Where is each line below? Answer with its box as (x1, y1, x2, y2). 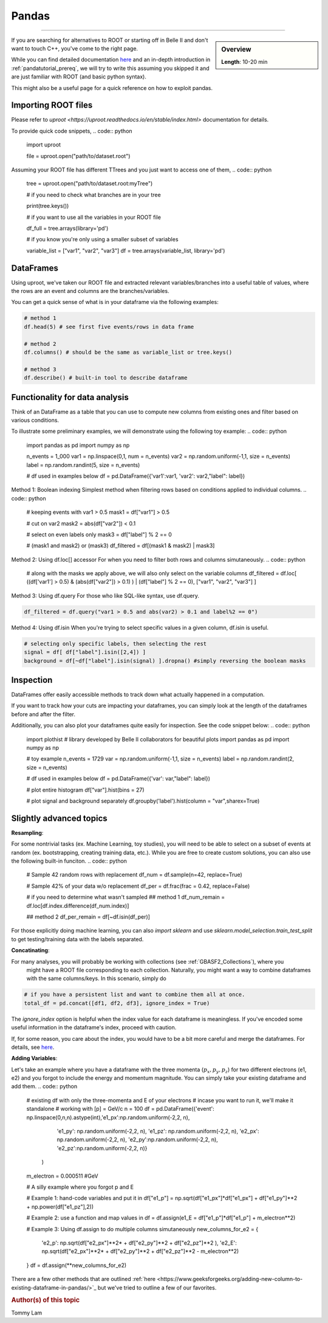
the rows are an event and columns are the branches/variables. (11, 288, 169, 294)
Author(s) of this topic (11, 1296, 80, 1304)
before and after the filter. (11, 710, 76, 717)
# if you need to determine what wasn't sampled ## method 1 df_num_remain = (26, 894, 225, 901)
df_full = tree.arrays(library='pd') (26, 224, 109, 232)
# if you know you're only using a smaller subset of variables (26, 236, 179, 243)
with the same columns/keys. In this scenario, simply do (26, 975, 166, 982)
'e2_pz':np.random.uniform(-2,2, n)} (56, 1144, 148, 1152)
